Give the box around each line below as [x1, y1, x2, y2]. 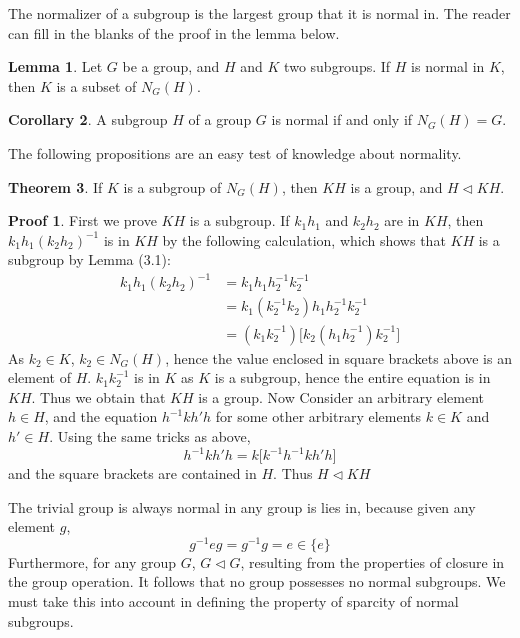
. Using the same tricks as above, [49, 425, 251, 446]
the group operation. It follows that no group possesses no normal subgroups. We [8, 571, 506, 592]
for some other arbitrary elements [215, 406, 422, 427]
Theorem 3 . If [8, 176, 103, 197]
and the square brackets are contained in [8, 463, 257, 483]
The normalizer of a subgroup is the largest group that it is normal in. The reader [8, 3, 511, 23]
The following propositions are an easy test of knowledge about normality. [8, 142, 462, 163]
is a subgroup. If [189, 210, 290, 231]
